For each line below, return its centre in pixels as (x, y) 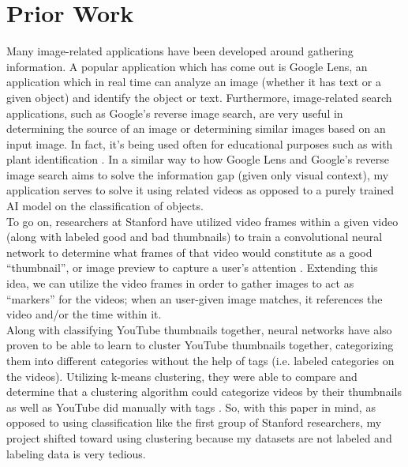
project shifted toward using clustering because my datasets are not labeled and (199, 437)
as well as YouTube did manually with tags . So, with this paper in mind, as (191, 407)
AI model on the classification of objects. (105, 206)
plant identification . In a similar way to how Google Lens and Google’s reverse (198, 159)
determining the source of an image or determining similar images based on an (196, 128)
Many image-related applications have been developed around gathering (180, 51)
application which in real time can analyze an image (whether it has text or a (194, 82)
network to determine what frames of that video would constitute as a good (189, 252)
